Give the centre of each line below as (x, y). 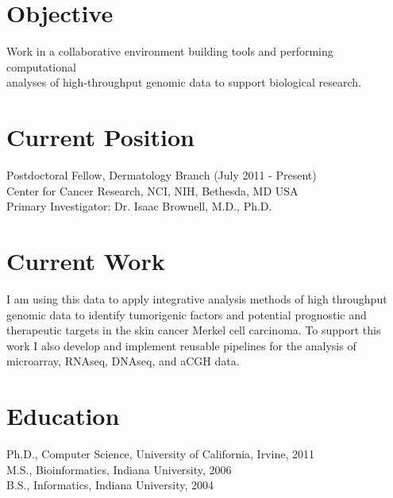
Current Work (86, 261)
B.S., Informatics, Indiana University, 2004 (110, 485)
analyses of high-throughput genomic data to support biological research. (184, 82)
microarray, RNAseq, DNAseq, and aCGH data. (123, 361)
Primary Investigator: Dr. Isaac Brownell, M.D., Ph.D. (139, 206)
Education (63, 416)
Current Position (100, 137)
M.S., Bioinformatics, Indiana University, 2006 (119, 469)
